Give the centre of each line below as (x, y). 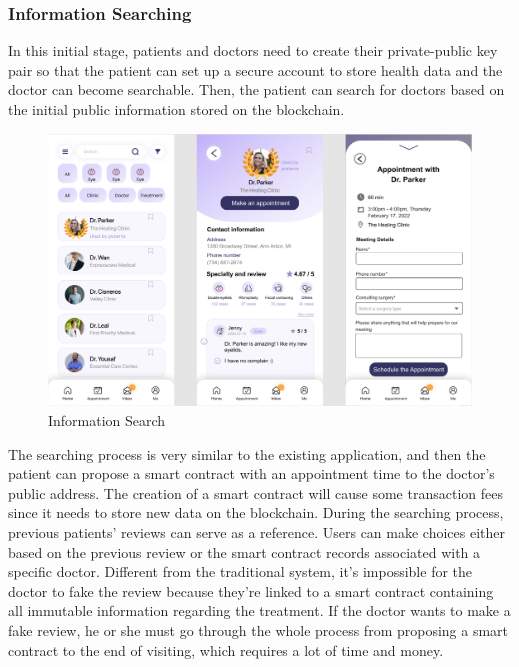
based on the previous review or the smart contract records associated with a (244, 551)
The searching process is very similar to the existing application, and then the (247, 453)
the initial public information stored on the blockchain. (176, 109)
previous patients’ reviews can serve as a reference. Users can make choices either (256, 532)
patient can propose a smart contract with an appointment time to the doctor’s (251, 473)
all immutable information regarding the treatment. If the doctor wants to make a (259, 610)
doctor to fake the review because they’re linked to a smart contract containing (251, 590)
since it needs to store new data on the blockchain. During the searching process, (256, 512)
